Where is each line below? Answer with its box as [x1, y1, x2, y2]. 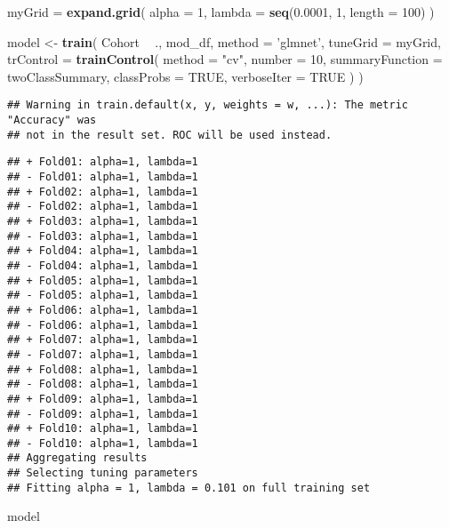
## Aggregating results [7, 452, 148, 465]
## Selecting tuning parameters [7, 467, 198, 480]
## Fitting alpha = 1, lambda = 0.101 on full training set [7, 481, 371, 494]
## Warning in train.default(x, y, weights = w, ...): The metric [7, 99, 409, 112]
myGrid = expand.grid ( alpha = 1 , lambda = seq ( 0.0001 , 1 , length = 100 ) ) [7, 3, 435, 20]
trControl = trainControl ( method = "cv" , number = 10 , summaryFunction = [7, 50, 443, 68]
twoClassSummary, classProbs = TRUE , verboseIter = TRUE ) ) [7, 67, 364, 85]
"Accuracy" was [7, 114, 97, 127]
